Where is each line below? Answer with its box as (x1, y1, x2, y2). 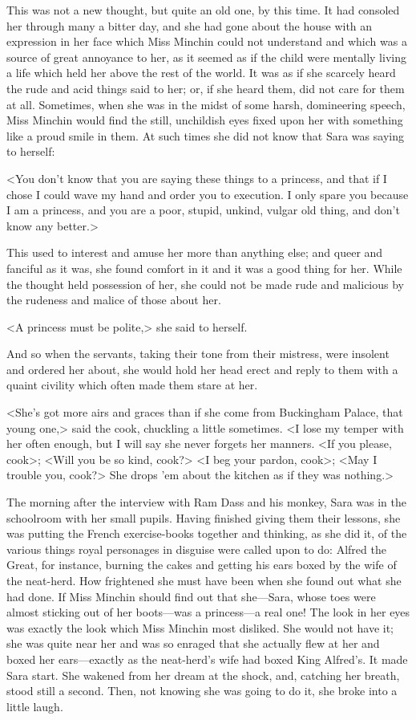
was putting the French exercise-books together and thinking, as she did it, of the (6, 525, 407, 542)
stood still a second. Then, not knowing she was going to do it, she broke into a (6, 682, 398, 699)
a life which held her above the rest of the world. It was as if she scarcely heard (6, 64, 396, 81)
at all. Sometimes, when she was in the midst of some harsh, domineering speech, (6, 96, 406, 112)
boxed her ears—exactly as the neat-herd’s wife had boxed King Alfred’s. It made (6, 650, 408, 667)
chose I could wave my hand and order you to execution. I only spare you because (6, 185, 409, 202)
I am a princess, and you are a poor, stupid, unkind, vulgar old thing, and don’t (6, 201, 400, 218)
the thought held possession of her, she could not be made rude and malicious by (6, 275, 404, 292)
